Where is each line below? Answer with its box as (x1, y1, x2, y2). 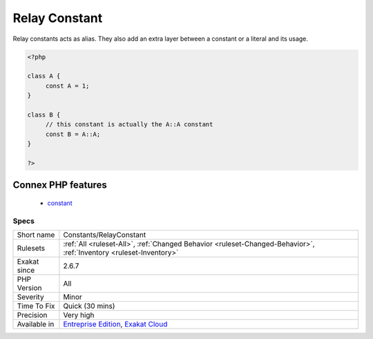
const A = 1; (45, 81, 90, 90)
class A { (27, 72, 61, 80)
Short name (17, 230, 55, 240)
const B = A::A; (45, 130, 101, 138)
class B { (27, 110, 61, 119)
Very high (63, 310, 95, 320)
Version (17, 283, 42, 293)
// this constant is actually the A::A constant (45, 121, 213, 128)
